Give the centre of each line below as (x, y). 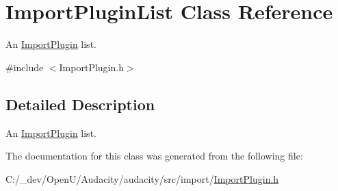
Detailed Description (80, 104)
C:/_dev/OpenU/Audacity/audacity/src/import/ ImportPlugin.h (142, 178)
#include (25, 67)
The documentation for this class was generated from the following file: (154, 156)
